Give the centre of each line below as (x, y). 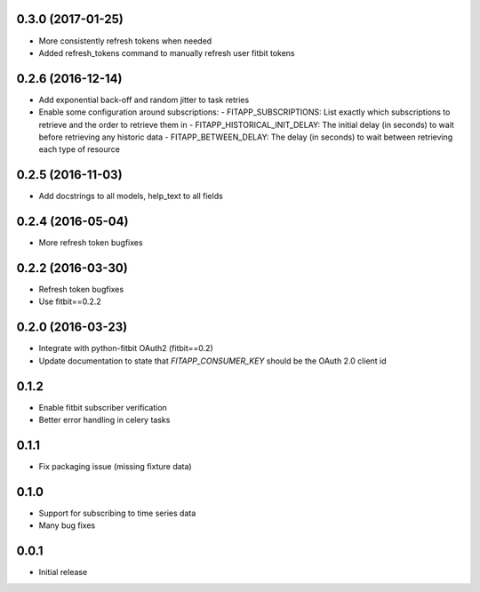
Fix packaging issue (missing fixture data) (115, 466)
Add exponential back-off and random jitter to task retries (144, 100)
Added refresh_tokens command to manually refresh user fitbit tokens (167, 52)
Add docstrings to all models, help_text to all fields (131, 196)
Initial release (63, 572)
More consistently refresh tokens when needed (125, 41)
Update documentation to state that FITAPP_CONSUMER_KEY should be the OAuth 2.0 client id (212, 361)
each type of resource (79, 149)
